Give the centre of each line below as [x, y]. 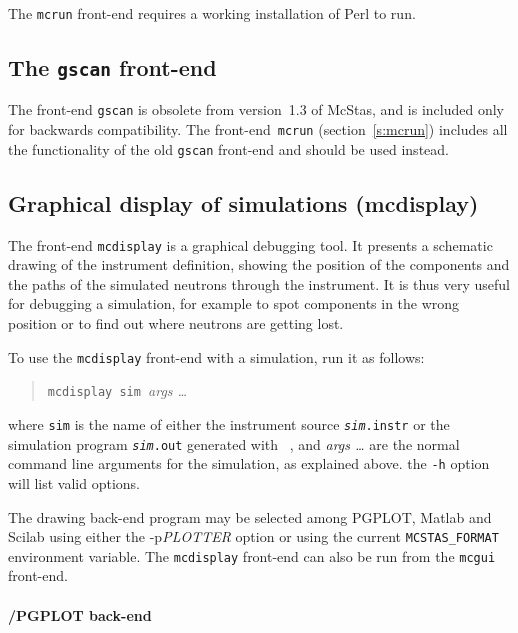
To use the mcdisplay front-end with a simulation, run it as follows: [216, 356]
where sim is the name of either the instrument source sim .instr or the [229, 423]
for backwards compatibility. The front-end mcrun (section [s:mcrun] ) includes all [258, 129]
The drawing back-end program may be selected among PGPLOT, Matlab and [250, 516]
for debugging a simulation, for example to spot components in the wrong [234, 303]
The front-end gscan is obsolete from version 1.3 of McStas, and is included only [256, 109]
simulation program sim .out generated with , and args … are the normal [234, 443]
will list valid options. [74, 482]
